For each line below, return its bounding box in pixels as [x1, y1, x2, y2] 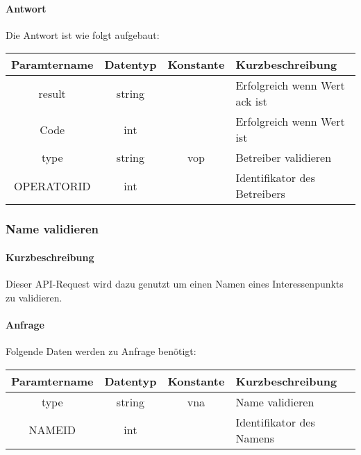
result [38, 85, 66, 101]
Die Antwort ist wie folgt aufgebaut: [6, 27, 160, 42]
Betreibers [235, 185, 285, 202]
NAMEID [28, 422, 76, 438]
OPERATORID [13, 177, 91, 194]
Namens [235, 429, 275, 446]
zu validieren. [6, 290, 62, 304]
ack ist [235, 93, 267, 110]
